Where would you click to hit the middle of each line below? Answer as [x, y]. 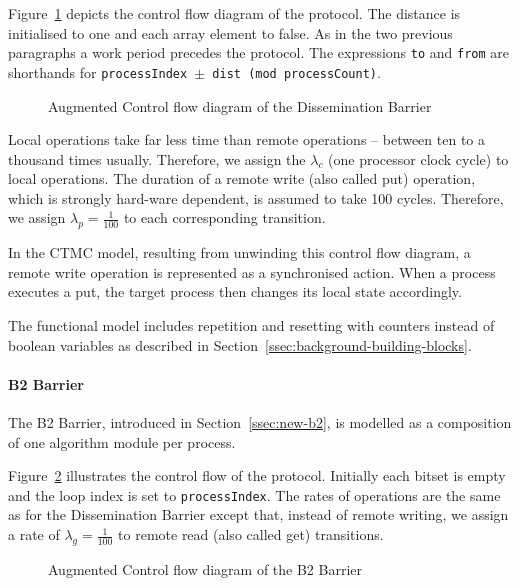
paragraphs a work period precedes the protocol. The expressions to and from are [259, 52]
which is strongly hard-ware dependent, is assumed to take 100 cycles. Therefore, [256, 197]
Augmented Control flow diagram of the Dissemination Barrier [240, 105]
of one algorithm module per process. [122, 441]
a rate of [34, 534]
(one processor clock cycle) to [418, 158]
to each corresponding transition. [224, 217]
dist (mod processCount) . [296, 71]
